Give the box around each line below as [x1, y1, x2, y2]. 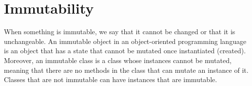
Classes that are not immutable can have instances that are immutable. [4, 74, 217, 85]
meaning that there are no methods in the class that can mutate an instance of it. [4, 64, 249, 75]
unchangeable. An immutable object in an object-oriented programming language [4, 36, 247, 46]
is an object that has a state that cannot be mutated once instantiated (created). [4, 45, 246, 56]
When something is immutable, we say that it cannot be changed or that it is [4, 26, 235, 37]
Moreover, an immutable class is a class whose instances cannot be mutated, [4, 55, 232, 65]
